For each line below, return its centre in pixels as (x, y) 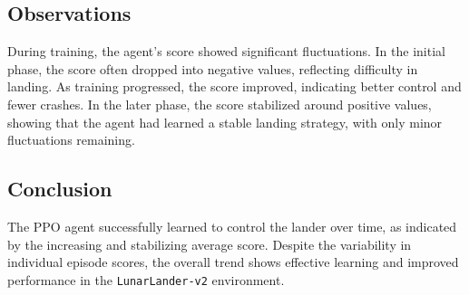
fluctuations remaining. (71, 140)
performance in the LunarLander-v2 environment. (146, 279)
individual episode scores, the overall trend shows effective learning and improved (233, 262)
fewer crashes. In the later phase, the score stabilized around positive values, (220, 104)
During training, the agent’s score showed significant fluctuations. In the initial (226, 51)
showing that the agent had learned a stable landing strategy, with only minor (225, 122)
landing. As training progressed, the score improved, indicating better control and (234, 86)
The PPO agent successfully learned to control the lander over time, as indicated (232, 226)
